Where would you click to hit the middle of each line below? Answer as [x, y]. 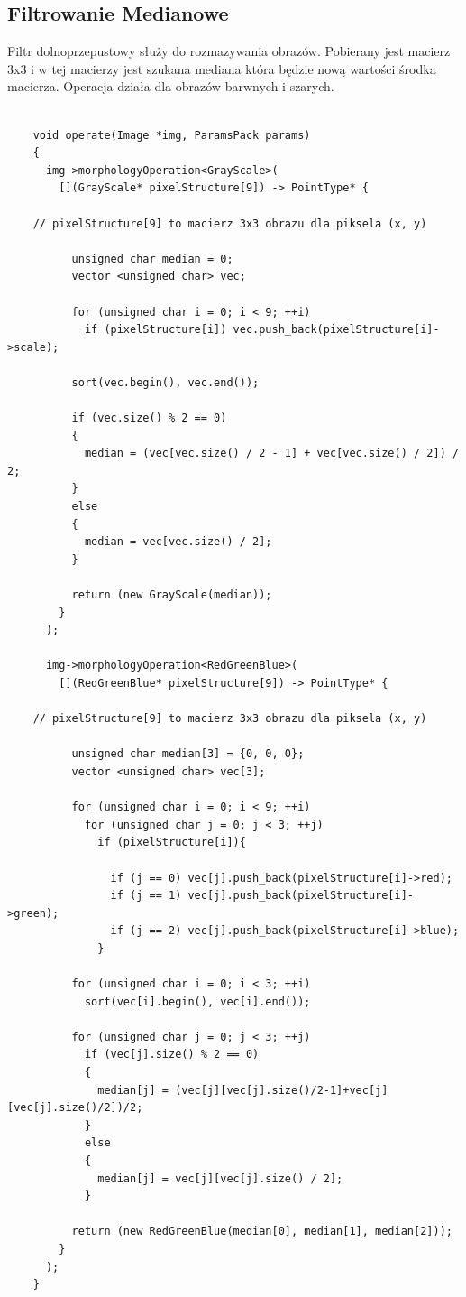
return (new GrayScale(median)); [172, 595]
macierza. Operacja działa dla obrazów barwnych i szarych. [171, 86]
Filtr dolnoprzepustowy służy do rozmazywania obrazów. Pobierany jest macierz [229, 51]
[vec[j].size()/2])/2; [75, 1108]
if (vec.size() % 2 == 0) [149, 418]
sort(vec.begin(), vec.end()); [165, 382]
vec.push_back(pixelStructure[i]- [336, 330]
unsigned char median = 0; [152, 259]
